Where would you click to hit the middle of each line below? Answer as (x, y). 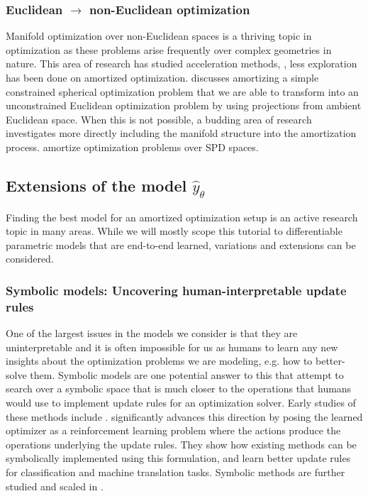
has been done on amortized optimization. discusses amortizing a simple (162, 77)
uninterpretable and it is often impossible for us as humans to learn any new (172, 347)
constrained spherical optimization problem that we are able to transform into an (182, 91)
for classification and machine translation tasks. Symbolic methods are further (175, 472)
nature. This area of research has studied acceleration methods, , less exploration (182, 64)
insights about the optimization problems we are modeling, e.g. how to (159, 361)
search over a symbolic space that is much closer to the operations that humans (179, 388)
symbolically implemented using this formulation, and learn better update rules (178, 458)
